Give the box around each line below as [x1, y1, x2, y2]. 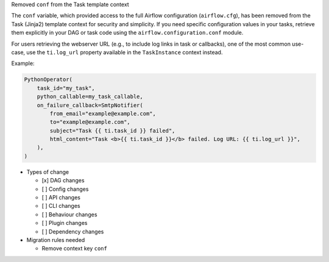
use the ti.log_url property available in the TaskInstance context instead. [26, 49, 223, 56]
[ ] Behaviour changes [41, 210, 97, 218]
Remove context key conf [41, 245, 108, 252]
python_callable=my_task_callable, [37, 93, 143, 100]
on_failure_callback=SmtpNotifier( [37, 102, 143, 109]
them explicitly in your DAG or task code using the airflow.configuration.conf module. [11, 29, 244, 36]
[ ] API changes [41, 194, 80, 201]
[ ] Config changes [41, 185, 89, 193]
